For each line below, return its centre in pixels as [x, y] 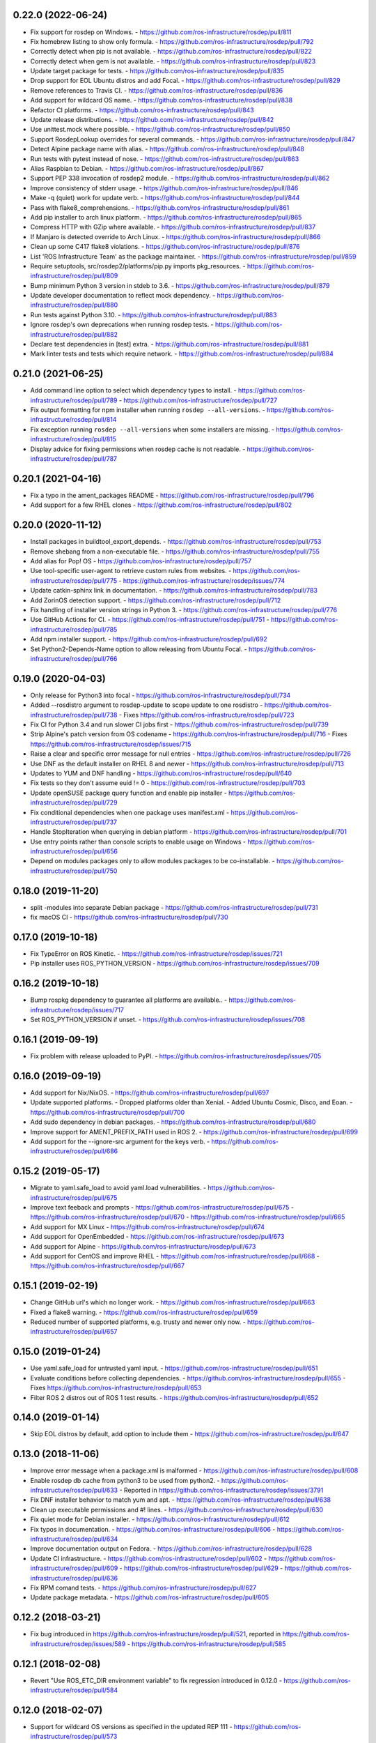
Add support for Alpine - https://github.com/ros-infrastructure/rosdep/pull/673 [143, 1246]
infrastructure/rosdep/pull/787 [74, 459]
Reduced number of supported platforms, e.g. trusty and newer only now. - [138, 1322]
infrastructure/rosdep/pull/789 [74, 400]
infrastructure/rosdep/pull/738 [74, 715]
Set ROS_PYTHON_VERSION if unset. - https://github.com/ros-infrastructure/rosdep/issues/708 [168, 1020]
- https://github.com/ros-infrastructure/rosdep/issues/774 [202, 580]
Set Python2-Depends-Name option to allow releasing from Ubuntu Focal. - [139, 649]
